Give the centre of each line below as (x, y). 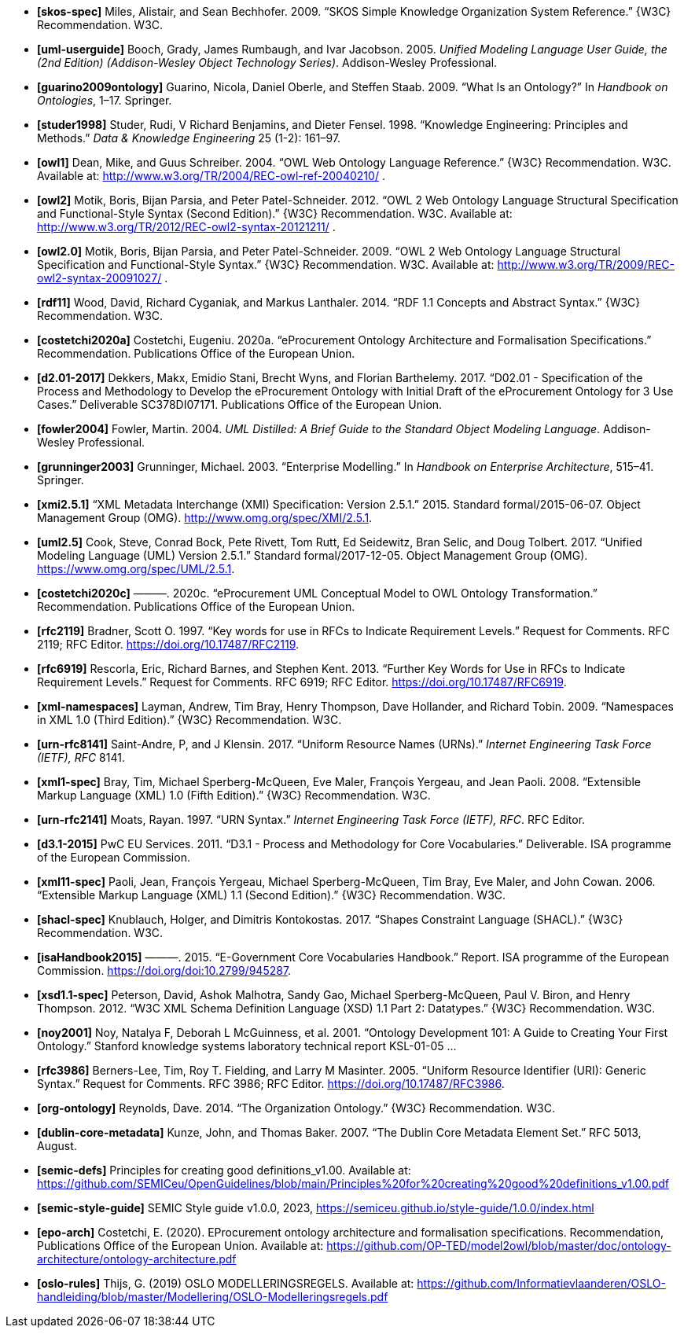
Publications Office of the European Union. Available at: (180, 1246)
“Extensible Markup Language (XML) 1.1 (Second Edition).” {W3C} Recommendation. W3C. (272, 895)
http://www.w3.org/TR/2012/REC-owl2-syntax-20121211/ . (186, 227)
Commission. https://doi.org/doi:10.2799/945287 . (164, 970)
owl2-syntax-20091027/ (99, 278)
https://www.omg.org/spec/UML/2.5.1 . (136, 569)
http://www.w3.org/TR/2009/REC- (586, 265)
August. (57, 1146)
